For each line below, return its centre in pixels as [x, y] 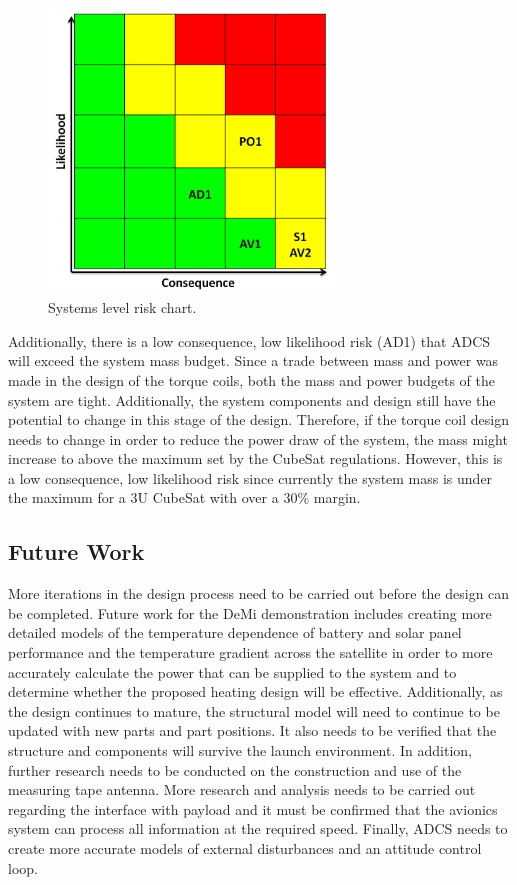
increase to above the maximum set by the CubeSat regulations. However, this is [255, 458]
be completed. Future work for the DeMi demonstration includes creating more [250, 612]
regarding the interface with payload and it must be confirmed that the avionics [253, 808]
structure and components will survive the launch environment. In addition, [240, 750]
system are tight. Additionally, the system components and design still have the [252, 399]
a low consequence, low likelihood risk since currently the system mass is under [250, 477]
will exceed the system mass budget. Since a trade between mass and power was [253, 360]
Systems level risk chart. [122, 307]
